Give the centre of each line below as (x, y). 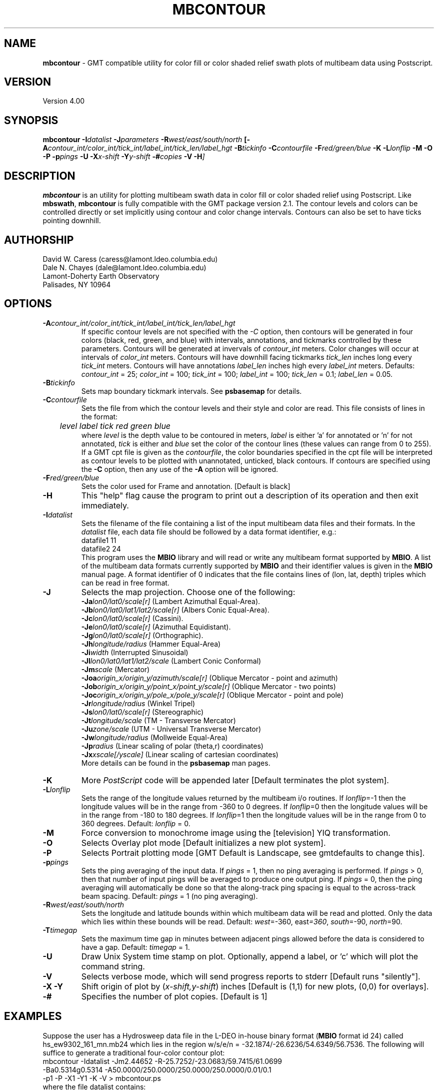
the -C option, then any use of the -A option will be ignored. (180, 469)
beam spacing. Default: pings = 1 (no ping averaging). (169, 896)
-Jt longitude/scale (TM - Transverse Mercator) (158, 720)
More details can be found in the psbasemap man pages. (176, 763)
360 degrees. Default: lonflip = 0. (136, 823)
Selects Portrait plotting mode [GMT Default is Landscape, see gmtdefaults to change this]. (253, 853)
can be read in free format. (125, 583)
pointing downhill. (72, 221)
